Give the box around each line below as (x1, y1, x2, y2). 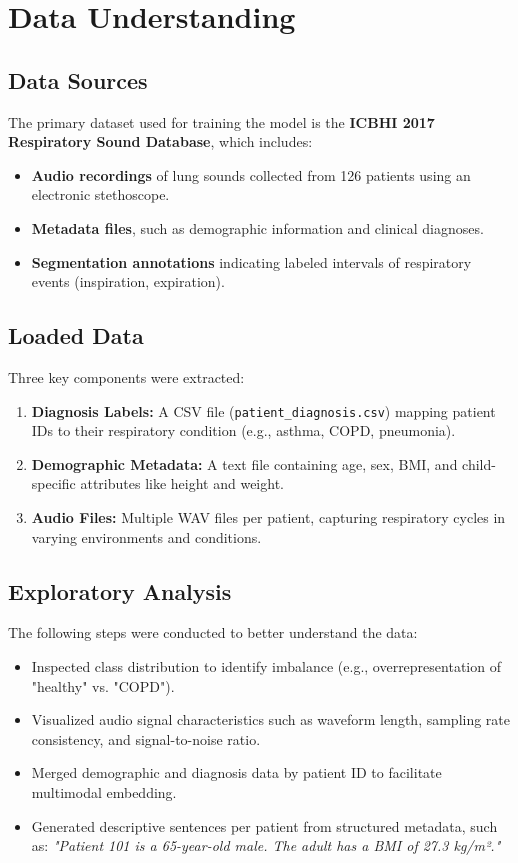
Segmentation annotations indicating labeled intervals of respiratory (31, 251, 472, 272)
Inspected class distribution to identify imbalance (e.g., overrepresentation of (31, 655, 501, 676)
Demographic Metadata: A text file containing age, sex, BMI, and (31, 453, 458, 474)
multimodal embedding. (31, 781, 177, 802)
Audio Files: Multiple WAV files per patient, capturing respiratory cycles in (31, 506, 506, 527)
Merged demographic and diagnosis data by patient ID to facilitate (31, 762, 442, 783)
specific (31, 473, 76, 494)
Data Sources (8, 64, 148, 95)
